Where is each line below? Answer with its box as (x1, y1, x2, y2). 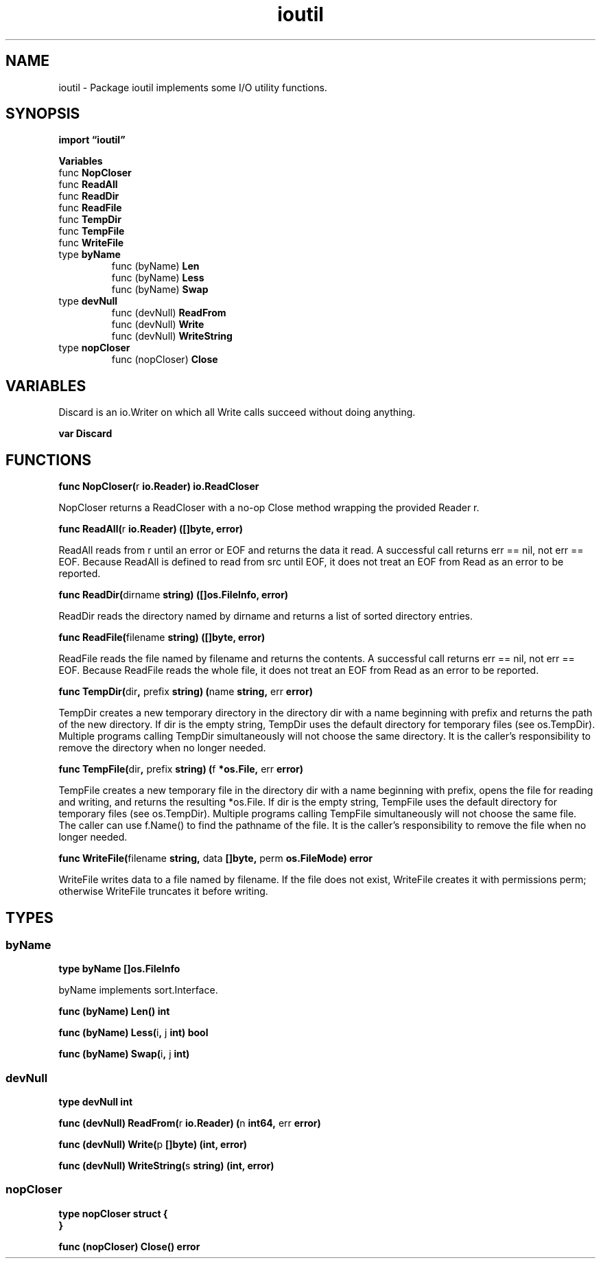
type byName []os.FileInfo (58, 963, 180, 975)
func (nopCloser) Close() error (58, 1240, 200, 1252)
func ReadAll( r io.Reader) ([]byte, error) (58, 523, 244, 535)
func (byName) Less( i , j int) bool (58, 1027, 209, 1039)
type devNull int (58, 1096, 133, 1108)
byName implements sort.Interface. (58, 984, 218, 996)
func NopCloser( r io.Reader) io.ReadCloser (58, 480, 259, 493)
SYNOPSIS (5, 105, 80, 123)
